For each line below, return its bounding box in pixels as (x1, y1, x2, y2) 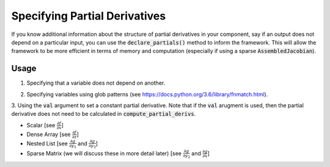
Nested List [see (26, 140, 68, 147)
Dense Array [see (26, 130, 71, 138)
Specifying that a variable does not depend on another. (26, 79, 166, 87)
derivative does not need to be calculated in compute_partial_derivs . (11, 110, 196, 118)
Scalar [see (26, 121, 56, 129)
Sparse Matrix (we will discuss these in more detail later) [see (26, 149, 182, 157)
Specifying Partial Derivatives (11, 9, 166, 23)
